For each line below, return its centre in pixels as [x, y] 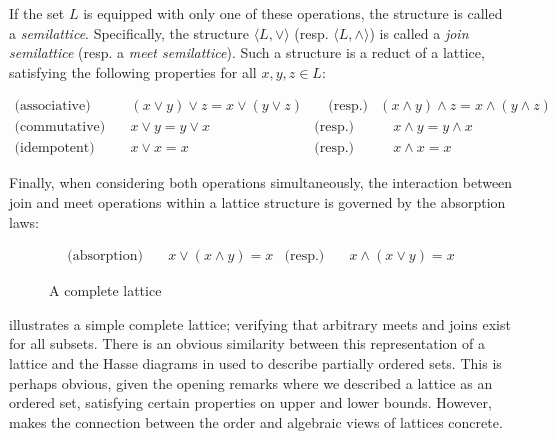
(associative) [52, 106]
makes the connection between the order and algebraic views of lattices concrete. [256, 421]
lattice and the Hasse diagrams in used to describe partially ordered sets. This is [255, 363]
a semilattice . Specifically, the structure [129, 32]
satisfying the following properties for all [133, 71]
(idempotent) [54, 148]
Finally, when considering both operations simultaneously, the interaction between [261, 182]
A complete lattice [105, 290]
